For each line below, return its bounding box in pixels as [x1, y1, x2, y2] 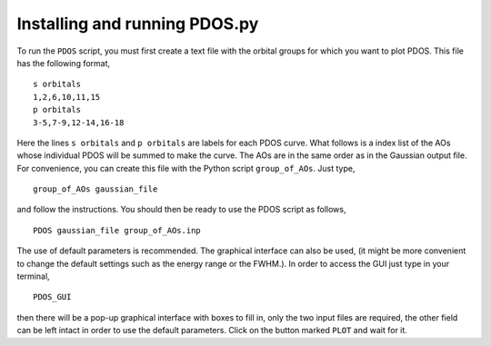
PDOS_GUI [33, 292, 72, 302]
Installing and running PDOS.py [16, 14, 259, 34]
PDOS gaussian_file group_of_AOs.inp [33, 225, 202, 235]
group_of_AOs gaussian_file [33, 184, 158, 194]
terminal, [16, 271, 50, 282]
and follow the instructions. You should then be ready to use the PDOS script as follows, [16, 204, 346, 215]
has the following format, [16, 57, 111, 68]
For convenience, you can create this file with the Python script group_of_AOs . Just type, [16, 163, 356, 173]
